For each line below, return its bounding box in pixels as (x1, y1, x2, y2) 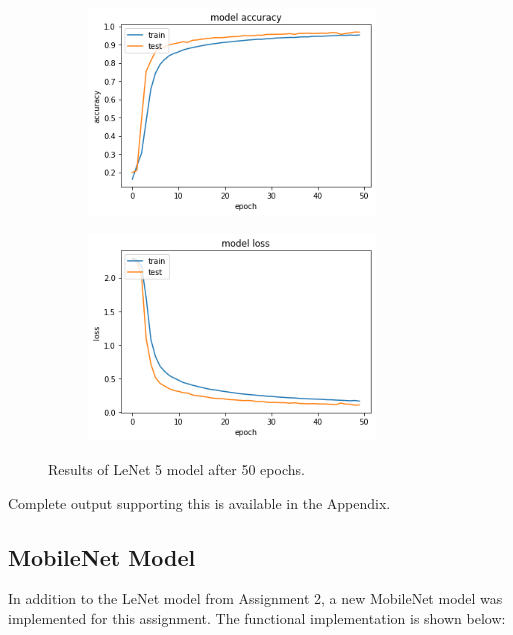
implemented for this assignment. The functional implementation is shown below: (8, 607, 506, 628)
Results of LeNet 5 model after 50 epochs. (48, 459, 305, 479)
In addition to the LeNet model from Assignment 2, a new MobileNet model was (8, 588, 503, 609)
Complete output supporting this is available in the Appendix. (8, 492, 391, 513)
